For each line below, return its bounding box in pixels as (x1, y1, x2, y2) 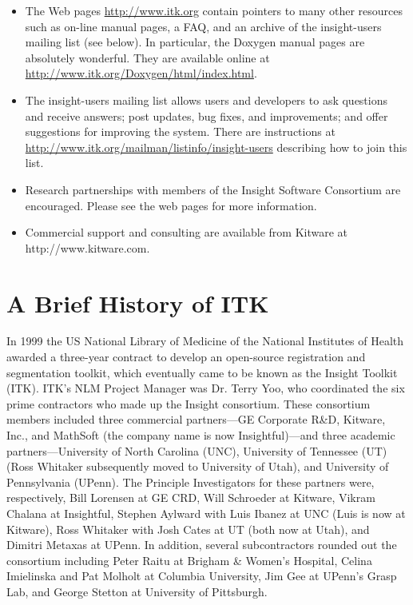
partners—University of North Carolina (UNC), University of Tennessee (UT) (6, 442, 387, 459)
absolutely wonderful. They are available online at (25, 49, 270, 66)
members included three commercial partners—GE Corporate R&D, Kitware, (6, 411, 386, 428)
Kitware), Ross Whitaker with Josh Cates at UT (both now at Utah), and (6, 520, 370, 537)
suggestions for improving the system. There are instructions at (25, 123, 336, 140)
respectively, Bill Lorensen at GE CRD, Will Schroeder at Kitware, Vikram (6, 489, 375, 506)
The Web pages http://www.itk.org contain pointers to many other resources (25, 2, 403, 18)
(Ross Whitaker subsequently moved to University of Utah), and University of (6, 458, 389, 475)
